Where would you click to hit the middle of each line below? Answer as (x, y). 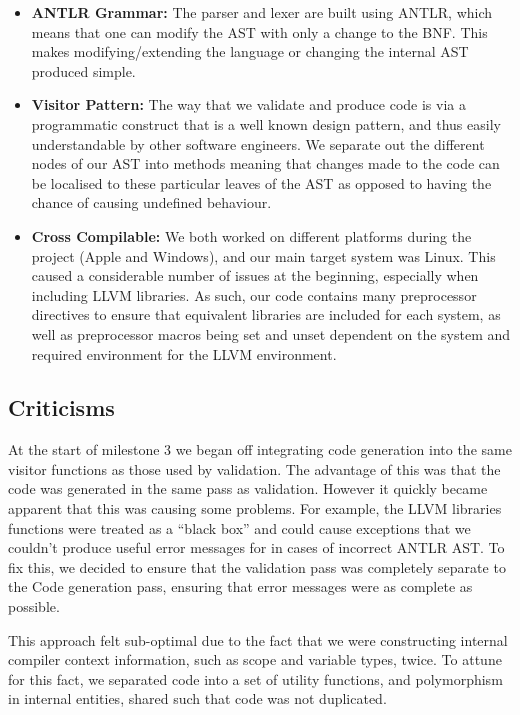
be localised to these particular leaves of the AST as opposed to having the (261, 182)
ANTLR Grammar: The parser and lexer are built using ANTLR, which (262, 12)
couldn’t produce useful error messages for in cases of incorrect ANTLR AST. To (256, 547)
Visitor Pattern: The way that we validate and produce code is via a (248, 104)
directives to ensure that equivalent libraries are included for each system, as (266, 314)
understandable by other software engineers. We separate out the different (258, 143)
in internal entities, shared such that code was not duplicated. (197, 698)
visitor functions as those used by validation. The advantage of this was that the (254, 468)
